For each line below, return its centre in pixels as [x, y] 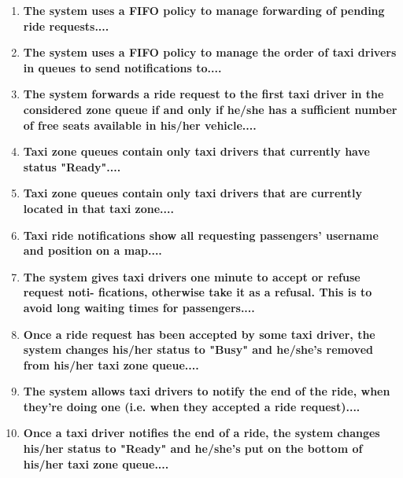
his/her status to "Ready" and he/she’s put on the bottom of [193, 449]
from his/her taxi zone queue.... [111, 364]
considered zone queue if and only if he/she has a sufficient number [210, 109]
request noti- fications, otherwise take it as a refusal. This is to [198, 292]
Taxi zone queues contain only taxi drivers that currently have [196, 151]
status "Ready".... [72, 166]
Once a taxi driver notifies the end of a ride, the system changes [201, 433]
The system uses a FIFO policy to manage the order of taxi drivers [210, 52]
